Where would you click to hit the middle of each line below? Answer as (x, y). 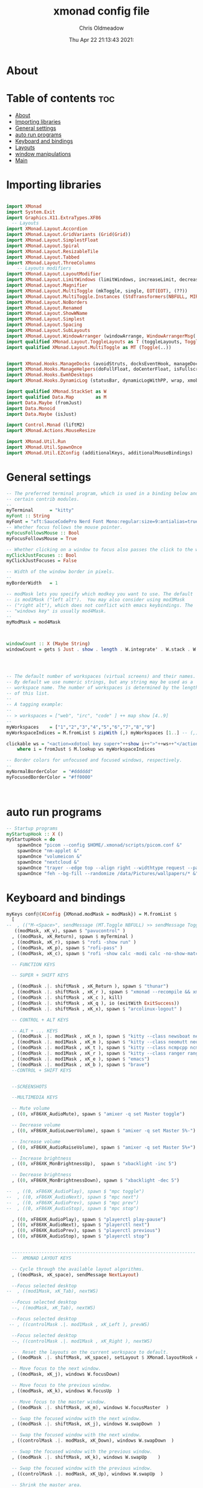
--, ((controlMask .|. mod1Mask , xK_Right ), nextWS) (82, 1341)
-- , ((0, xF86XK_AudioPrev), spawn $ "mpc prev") (72, 1203)
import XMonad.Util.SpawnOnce (44, 447)
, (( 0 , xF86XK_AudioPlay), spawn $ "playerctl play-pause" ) (89, 1219)
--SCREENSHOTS (29, 1087)
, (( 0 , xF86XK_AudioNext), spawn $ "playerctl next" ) (81, 1225)
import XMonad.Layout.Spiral (43, 246)
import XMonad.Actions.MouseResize (51, 431)
